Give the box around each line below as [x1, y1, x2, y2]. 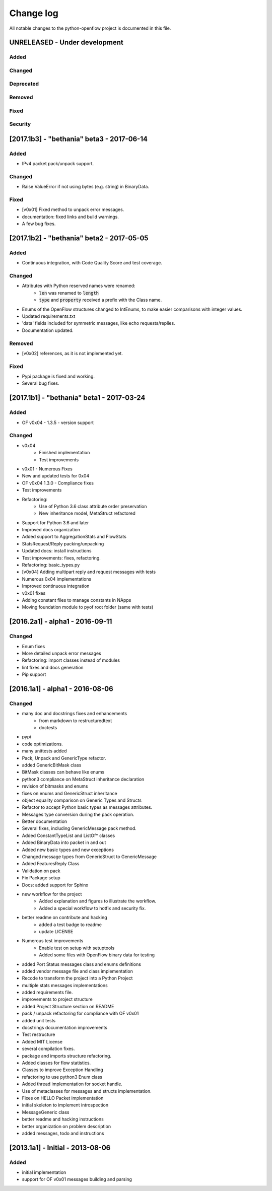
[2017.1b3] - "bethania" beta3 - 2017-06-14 [9, 134, 148, 143]
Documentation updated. [22, 327, 74, 333]
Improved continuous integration [22, 583, 90, 589]
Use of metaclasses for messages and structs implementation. [22, 1088, 152, 1094]
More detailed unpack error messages [22, 650, 102, 656]
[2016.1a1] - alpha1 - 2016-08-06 [9, 684, 113, 693]
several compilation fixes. [22, 1045, 75, 1052]
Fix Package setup [22, 875, 60, 881]
